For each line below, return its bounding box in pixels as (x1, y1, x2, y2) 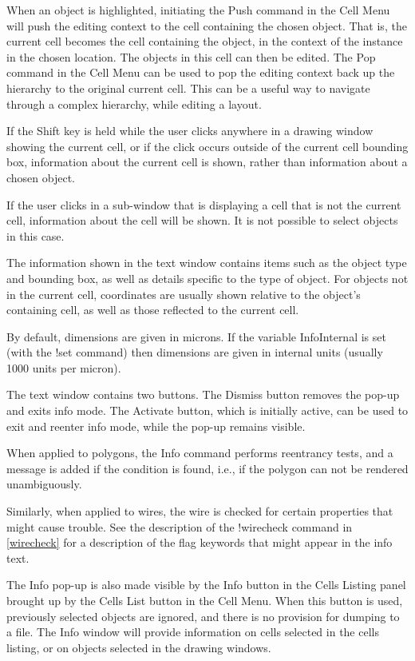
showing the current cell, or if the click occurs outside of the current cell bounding (6, 137, 409, 154)
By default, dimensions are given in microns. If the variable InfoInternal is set (6, 328, 386, 344)
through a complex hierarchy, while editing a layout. (6, 95, 262, 112)
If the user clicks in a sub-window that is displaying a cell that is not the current (6, 196, 401, 213)
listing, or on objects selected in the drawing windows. (6, 639, 271, 655)
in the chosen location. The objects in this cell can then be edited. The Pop (6, 48, 376, 65)
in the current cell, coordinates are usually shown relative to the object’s (6, 285, 361, 302)
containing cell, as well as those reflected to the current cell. (6, 301, 299, 318)
